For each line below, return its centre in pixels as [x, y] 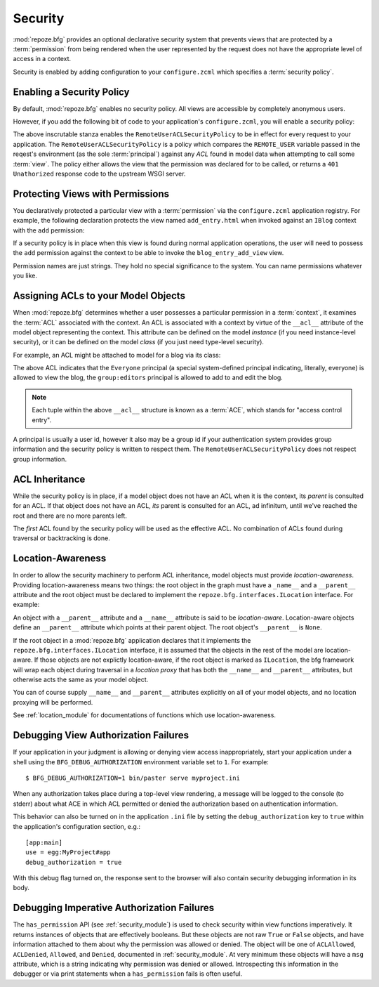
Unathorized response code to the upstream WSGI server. [99, 174]
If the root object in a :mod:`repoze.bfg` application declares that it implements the [132, 640]
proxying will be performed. [53, 702]
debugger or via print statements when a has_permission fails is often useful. [128, 974]
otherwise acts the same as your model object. [81, 680]
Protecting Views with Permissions [91, 194]
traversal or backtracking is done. [61, 538]
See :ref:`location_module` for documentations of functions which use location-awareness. [145, 715]
